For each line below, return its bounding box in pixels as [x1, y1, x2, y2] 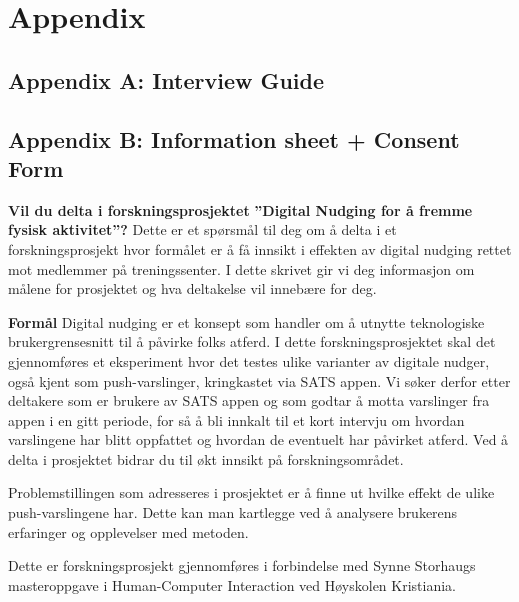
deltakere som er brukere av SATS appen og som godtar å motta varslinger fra [8, 390, 490, 411]
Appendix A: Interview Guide [8, 64, 325, 95]
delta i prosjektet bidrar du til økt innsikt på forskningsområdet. [8, 448, 404, 469]
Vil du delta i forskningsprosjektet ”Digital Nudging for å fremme [8, 199, 473, 220]
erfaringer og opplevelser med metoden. [8, 521, 249, 542]
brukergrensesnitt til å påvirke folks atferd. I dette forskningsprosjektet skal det [8, 331, 496, 352]
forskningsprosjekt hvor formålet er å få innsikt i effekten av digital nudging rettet [8, 238, 512, 259]
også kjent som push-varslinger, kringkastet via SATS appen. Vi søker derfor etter [8, 370, 511, 391]
